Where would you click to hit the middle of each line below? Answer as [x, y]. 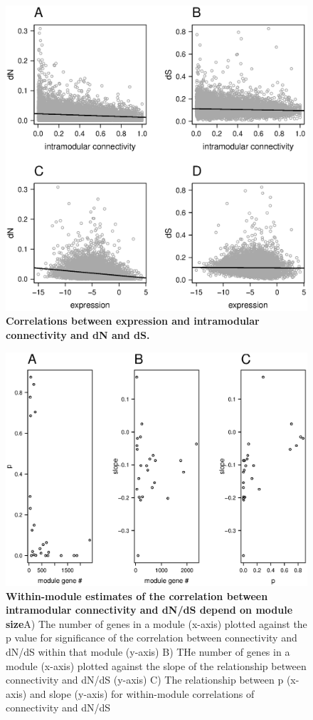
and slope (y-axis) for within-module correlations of [142, 693]
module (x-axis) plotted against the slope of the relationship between [156, 665]
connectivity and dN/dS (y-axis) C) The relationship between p [145, 680]
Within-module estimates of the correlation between [137, 595]
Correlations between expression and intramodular [133, 321]
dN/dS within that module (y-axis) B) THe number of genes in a [148, 652]
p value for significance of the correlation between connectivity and [152, 638]
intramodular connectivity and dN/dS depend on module [149, 610]
